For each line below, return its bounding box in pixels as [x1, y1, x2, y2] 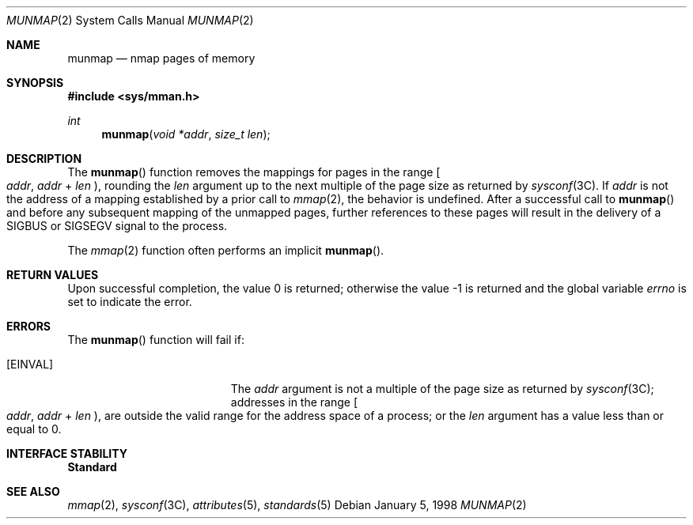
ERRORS [6, 319, 51, 333]
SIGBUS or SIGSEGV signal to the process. [6, 219, 228, 232]
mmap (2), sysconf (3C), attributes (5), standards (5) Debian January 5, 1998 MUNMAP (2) [67, 498, 527, 512]
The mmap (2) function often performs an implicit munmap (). [67, 244, 384, 257]
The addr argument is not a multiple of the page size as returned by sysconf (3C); [230, 382, 654, 395]
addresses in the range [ [230, 395, 358, 409]
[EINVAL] [6, 357, 54, 371]
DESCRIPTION [6, 152, 82, 165]
